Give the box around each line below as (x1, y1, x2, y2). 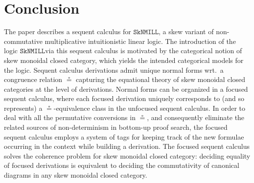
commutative (4, 36, 43, 46)
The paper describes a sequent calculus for (4, 26, 131, 37)
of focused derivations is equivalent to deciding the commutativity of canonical (4, 160, 239, 170)
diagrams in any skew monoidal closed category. (4, 170, 147, 180)
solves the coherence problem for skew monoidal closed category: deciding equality (4, 150, 251, 161)
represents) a (4, 102, 43, 113)
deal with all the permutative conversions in (4, 112, 136, 122)
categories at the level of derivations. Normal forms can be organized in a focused (4, 83, 248, 94)
